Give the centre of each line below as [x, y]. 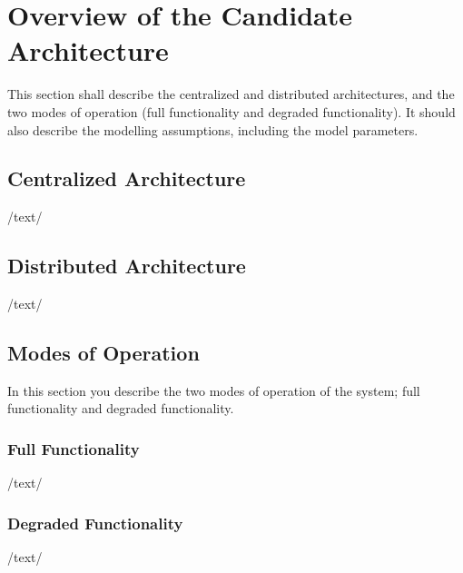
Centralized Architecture [127, 178]
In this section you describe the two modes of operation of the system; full [214, 390]
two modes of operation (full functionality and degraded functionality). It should [231, 111]
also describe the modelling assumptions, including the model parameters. [213, 129]
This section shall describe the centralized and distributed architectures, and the [231, 94]
